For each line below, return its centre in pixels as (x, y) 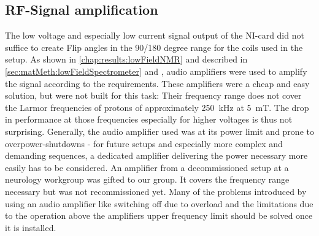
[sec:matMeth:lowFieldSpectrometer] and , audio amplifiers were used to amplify (156, 71)
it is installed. (31, 227)
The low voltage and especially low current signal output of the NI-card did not (155, 35)
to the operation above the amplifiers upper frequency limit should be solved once (159, 215)
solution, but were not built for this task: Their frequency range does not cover (153, 95)
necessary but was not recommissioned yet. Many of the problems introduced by (156, 191)
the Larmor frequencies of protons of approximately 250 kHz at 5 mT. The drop (157, 107)
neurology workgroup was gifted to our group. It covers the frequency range (147, 179)
